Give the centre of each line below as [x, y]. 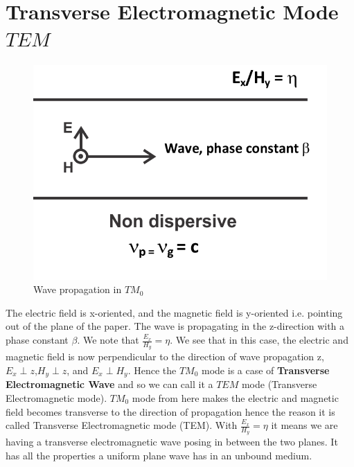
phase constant [37, 340]
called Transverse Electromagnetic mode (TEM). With [122, 425]
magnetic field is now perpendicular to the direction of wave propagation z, [165, 356]
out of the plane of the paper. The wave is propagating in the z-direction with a [175, 326]
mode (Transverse [279, 384]
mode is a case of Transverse [266, 370]
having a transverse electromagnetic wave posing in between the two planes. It [172, 442]
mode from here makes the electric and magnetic [235, 397]
